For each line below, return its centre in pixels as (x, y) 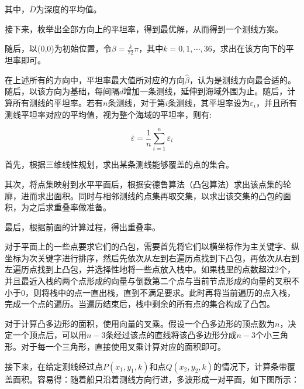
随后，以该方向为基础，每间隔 (62, 91)
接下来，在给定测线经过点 (54, 366)
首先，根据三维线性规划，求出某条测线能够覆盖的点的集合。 (119, 164)
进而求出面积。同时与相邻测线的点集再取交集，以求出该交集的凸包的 (152, 195)
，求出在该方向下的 (249, 48)
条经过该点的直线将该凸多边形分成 (171, 335)
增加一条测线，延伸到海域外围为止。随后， (205, 91)
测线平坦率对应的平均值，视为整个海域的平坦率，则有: (108, 114)
